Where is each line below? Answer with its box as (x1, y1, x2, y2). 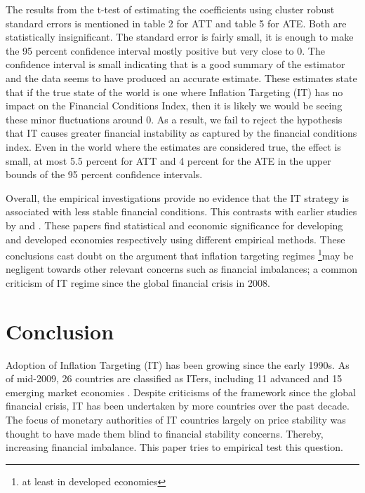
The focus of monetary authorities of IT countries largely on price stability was (6, 412, 346, 427)
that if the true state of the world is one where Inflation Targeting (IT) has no (6, 84, 343, 99)
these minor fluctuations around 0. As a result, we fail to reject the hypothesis (6, 112, 343, 126)
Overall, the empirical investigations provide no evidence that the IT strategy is (6, 190, 349, 205)
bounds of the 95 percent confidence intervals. (6, 167, 203, 182)
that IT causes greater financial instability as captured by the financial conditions (6, 126, 357, 140)
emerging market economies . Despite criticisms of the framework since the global (6, 384, 356, 399)
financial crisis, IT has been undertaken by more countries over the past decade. (6, 398, 350, 413)
